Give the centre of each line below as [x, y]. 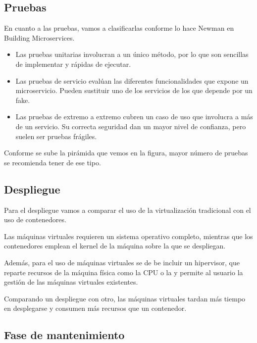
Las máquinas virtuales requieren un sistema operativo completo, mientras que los [128, 236]
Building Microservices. [39, 37]
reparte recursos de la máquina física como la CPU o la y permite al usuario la [124, 272]
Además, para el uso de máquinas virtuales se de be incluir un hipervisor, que [122, 262]
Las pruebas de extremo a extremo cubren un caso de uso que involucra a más [134, 117]
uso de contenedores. [35, 220]
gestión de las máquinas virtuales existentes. [71, 282]
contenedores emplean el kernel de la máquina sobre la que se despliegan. [115, 246]
